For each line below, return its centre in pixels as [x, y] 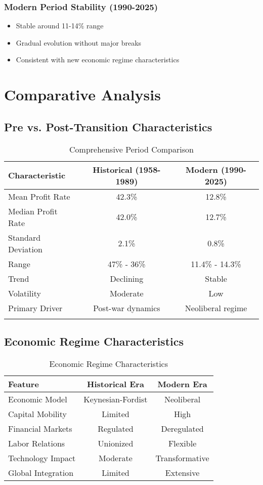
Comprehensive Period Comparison [131, 149]
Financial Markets [40, 428]
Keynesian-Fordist [116, 399]
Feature [24, 384]
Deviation [25, 249]
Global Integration [41, 472]
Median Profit [33, 211]
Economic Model [38, 399]
